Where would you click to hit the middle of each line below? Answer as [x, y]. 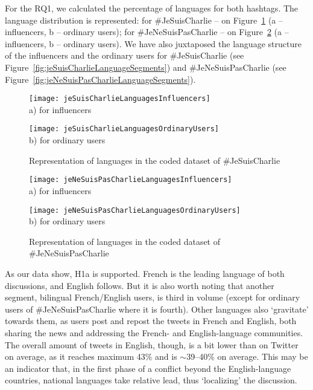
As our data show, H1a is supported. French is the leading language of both [145, 273]
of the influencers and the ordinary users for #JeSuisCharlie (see [125, 55]
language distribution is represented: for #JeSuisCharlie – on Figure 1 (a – [144, 20]
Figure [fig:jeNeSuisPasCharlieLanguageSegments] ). [100, 79]
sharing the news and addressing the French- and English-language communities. [154, 332]
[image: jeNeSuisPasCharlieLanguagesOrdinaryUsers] [135, 210]
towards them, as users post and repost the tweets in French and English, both [151, 321]
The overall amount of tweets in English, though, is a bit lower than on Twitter [152, 344]
